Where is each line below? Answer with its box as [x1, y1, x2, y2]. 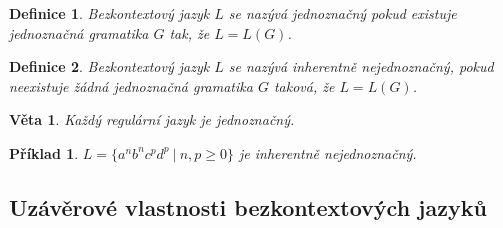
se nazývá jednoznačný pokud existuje [228, 3, 457, 23]
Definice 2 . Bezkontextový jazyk [9, 56, 210, 77]
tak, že [169, 22, 210, 43]
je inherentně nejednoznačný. [239, 142, 417, 163]
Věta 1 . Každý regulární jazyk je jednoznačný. [9, 109, 295, 130]
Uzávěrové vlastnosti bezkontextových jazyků [9, 191, 487, 222]
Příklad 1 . [9, 142, 79, 163]
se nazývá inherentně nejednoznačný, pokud [228, 56, 494, 77]
